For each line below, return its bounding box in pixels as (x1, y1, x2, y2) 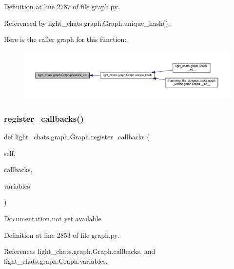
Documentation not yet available (4, 213, 101, 223)
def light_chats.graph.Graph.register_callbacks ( (4, 131, 150, 141)
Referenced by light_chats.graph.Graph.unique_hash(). (4, 18, 170, 28)
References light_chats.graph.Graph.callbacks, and (4, 246, 156, 256)
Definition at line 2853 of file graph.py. (4, 230, 119, 240)
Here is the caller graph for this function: (4, 34, 127, 44)
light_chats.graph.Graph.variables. (4, 255, 108, 266)
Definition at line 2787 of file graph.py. (4, 1, 119, 11)
